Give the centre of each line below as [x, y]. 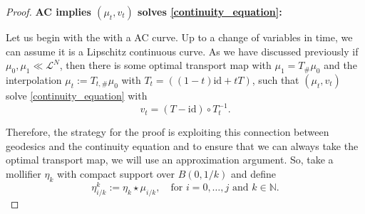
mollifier [24, 173]
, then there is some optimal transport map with [165, 65]
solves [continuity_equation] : [210, 11]
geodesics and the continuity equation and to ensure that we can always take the [182, 145]
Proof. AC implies [48, 11]
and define [254, 173]
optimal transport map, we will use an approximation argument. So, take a [170, 160]
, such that [276, 79]
